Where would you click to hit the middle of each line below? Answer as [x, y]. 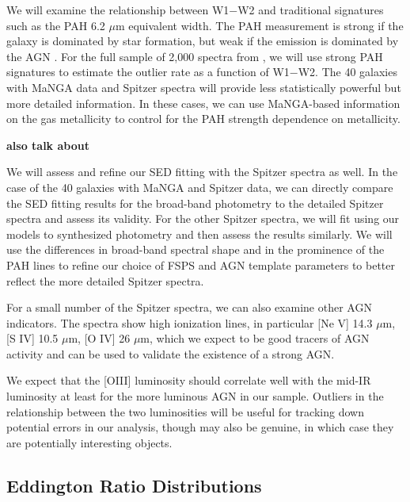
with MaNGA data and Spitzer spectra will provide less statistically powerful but [204, 87]
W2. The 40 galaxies [347, 72]
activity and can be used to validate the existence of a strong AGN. [171, 353]
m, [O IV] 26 [99, 338]
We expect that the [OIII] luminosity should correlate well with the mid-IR [189, 380]
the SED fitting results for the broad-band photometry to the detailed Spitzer [195, 203]
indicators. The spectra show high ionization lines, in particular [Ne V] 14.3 [190, 322]
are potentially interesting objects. [89, 442]
